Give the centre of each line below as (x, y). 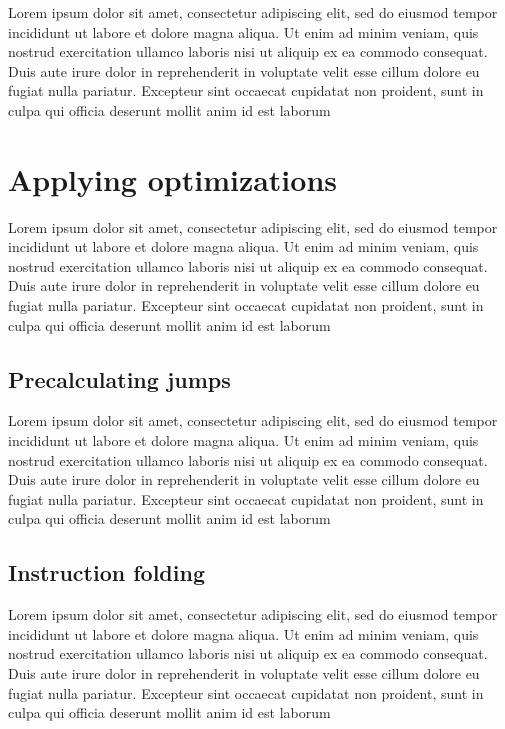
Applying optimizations (173, 178)
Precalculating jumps (119, 378)
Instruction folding (106, 572)
